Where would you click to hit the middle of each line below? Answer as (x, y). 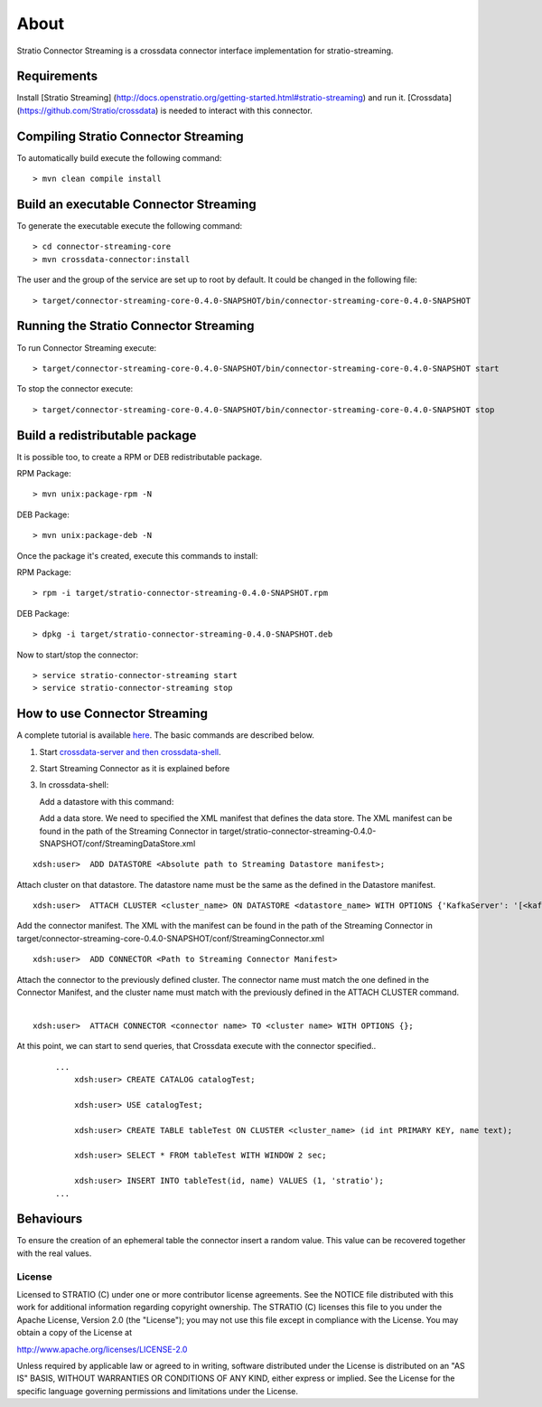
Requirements (57, 76)
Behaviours (50, 1219)
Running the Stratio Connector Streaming (135, 326)
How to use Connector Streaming (112, 714)
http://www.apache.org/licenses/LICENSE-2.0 (102, 1349)
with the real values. (54, 1253)
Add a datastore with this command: (107, 801)
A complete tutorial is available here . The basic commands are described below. (166, 735)
